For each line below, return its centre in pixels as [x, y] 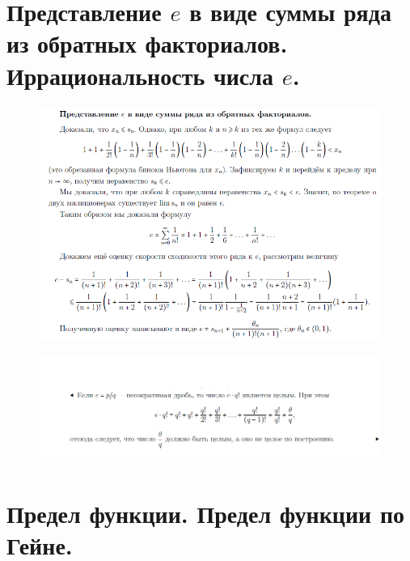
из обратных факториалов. [147, 43]
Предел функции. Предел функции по [206, 514]
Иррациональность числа [140, 75]
